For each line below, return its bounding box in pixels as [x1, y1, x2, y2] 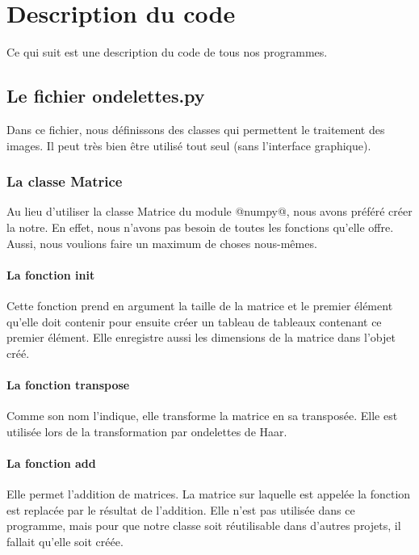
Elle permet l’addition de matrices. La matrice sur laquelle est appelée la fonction [6, 486, 411, 502]
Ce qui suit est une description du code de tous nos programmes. [6, 44, 328, 61]
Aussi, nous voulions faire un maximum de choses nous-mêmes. [6, 234, 317, 251]
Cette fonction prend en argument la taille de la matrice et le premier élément [6, 296, 393, 313]
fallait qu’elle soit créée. [6, 532, 124, 549]
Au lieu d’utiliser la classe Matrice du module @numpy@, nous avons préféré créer [6, 203, 413, 220]
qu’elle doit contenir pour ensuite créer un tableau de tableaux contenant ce [6, 313, 382, 330]
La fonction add [6, 454, 96, 471]
